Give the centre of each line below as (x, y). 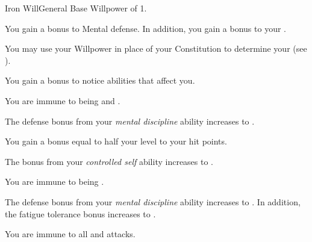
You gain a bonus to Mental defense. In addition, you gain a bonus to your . (145, 28)
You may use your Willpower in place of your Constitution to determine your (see (156, 48)
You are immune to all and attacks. (70, 234)
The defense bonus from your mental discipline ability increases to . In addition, (153, 201)
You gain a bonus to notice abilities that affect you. (100, 80)
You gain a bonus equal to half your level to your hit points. (116, 141)
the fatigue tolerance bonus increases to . (80, 213)
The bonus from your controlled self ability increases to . (109, 161)
